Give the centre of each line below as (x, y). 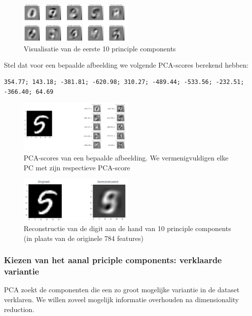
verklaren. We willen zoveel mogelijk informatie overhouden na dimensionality (122, 299)
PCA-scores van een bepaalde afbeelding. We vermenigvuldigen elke (126, 158)
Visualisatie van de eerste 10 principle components (100, 48)
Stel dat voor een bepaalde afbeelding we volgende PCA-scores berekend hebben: (126, 65)
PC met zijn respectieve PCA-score (77, 167)
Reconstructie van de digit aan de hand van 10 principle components (127, 228)
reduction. (19, 309)
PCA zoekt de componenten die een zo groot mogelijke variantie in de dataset (122, 290)
